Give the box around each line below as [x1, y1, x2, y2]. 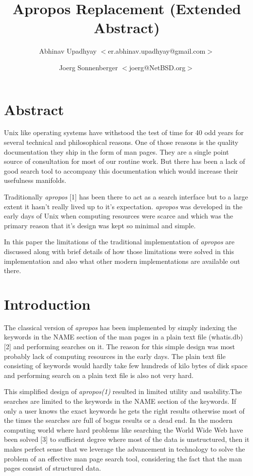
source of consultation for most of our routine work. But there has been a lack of [4, 156, 245, 166]
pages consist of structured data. [4, 463, 101, 473]
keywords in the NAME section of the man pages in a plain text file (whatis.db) [4, 332, 243, 342]
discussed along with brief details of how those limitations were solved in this [4, 246, 234, 256]
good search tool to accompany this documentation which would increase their [4, 165, 238, 176]
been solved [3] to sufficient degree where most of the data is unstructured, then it [4, 434, 250, 444]
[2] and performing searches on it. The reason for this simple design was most [4, 341, 235, 352]
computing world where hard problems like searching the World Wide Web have [4, 424, 243, 435]
